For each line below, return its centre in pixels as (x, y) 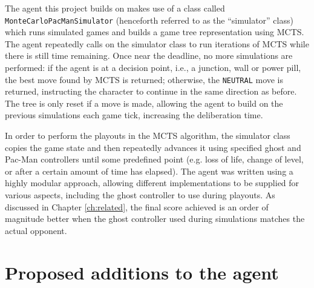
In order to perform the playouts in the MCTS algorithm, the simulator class (148, 136)
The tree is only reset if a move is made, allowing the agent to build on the (144, 103)
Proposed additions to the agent (142, 272)
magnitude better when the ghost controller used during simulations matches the (155, 219)
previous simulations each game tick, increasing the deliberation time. (134, 115)
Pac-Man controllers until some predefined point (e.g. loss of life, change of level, (154, 159)
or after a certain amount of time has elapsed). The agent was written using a (149, 171)
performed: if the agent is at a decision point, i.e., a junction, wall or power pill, (153, 68)
